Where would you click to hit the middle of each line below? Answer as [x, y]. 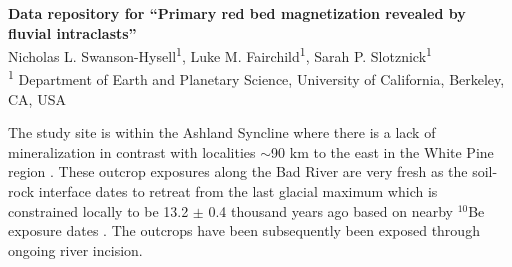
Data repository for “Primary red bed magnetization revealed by [237, 13]
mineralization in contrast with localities [132, 151]
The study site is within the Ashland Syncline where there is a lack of [222, 132]
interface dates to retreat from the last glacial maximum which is [238, 191]
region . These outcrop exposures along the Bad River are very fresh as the [238, 171]
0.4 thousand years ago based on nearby [330, 210]
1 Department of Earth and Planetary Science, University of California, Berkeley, [256, 78]
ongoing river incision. [75, 249]
